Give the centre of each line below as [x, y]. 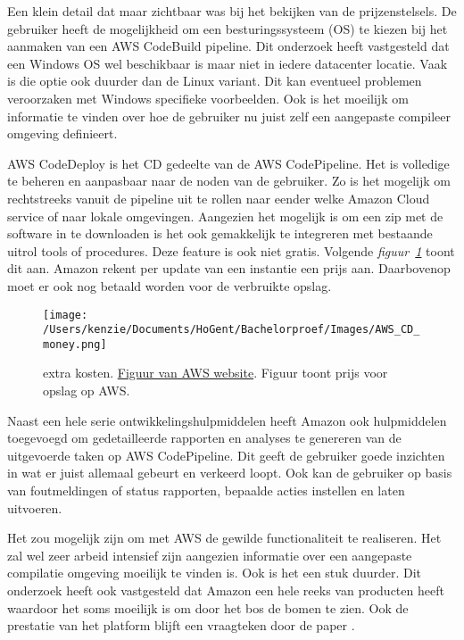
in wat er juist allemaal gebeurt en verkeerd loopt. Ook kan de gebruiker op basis [230, 473]
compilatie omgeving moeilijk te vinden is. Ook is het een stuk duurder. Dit [215, 573]
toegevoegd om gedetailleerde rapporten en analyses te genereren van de [204, 438]
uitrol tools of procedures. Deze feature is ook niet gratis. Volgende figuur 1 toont [231, 250]
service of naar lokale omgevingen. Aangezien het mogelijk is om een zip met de [225, 216]
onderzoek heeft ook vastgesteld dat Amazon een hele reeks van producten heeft [226, 590]
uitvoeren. [35, 507]
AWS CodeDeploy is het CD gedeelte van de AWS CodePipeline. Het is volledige [228, 163]
